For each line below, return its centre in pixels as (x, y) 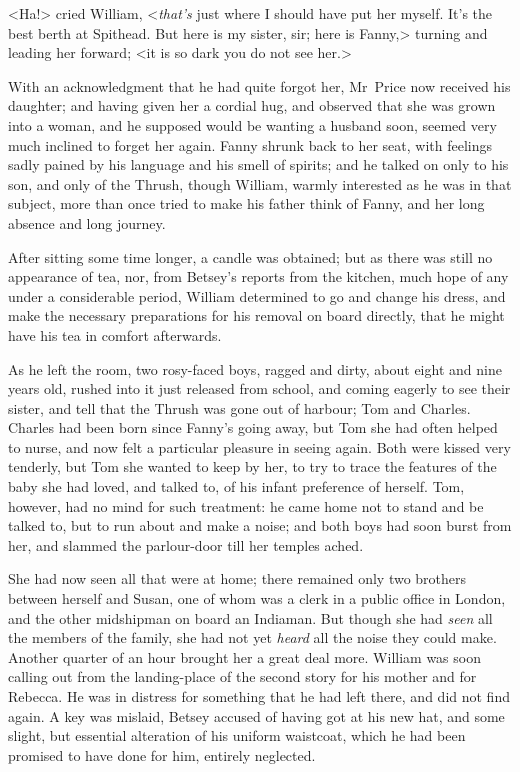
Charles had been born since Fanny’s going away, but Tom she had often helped (253, 427)
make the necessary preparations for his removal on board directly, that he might (256, 315)
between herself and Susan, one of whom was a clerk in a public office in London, (257, 598)
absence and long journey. (87, 222)
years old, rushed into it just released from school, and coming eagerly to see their (259, 388)
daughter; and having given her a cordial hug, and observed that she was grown (252, 105)
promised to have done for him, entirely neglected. (162, 754)
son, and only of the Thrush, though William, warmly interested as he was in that (260, 183)
